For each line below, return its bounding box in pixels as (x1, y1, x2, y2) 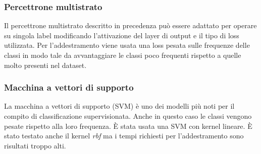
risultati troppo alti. (4, 140, 66, 150)
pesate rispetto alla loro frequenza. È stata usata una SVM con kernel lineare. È (4, 120, 252, 131)
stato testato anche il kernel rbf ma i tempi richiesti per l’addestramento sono (4, 130, 244, 141)
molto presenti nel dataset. (4, 59, 87, 70)
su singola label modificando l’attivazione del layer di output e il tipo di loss (4, 30, 239, 40)
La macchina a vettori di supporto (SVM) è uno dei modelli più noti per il (4, 101, 235, 111)
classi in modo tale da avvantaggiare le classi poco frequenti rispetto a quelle (4, 50, 241, 60)
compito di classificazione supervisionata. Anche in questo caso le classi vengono (4, 111, 252, 121)
